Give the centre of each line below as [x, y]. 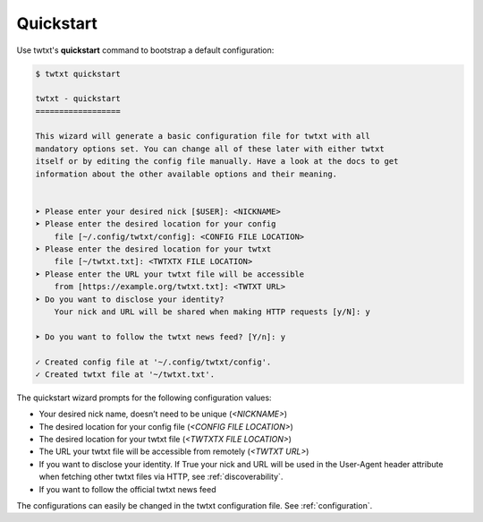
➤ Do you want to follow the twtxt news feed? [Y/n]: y [161, 337]
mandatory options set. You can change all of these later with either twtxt [210, 149]
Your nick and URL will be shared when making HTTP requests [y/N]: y [212, 312]
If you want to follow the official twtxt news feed [127, 489]
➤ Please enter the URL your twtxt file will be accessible [170, 274]
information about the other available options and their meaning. [186, 174]
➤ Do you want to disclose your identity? [130, 299]
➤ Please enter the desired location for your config [156, 224]
